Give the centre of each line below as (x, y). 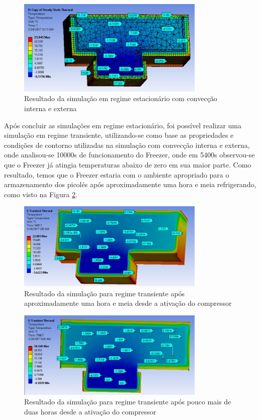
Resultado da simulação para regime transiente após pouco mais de (128, 402)
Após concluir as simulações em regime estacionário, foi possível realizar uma (123, 125)
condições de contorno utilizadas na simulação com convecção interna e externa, (127, 145)
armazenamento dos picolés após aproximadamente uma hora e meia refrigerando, (130, 184)
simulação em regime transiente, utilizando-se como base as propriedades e (119, 135)
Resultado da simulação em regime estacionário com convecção (121, 98)
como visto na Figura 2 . (41, 194)
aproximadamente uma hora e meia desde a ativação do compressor (128, 303)
